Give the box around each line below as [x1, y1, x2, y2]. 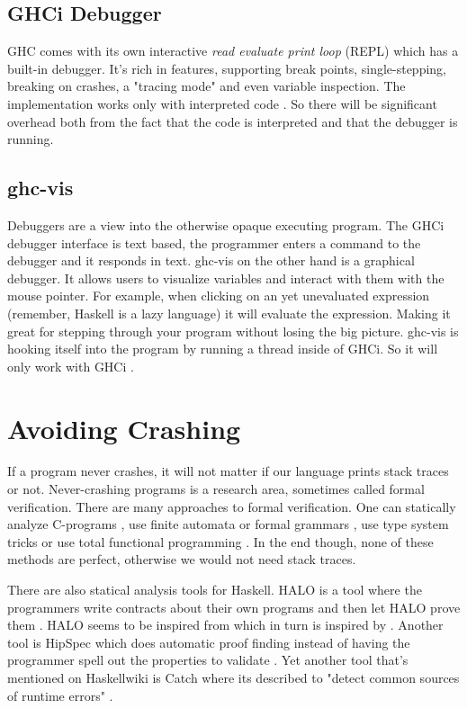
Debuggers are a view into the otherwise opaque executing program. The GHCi [7, 215, 445, 234]
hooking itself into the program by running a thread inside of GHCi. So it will [7, 339, 438, 358]
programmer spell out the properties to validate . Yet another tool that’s [7, 650, 409, 669]
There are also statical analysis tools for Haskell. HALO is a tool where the [7, 580, 422, 598]
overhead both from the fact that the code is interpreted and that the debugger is [7, 112, 458, 130]
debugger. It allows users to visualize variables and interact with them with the [7, 268, 445, 287]
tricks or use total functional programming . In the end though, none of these [7, 532, 434, 551]
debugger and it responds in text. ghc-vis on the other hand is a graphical [7, 251, 415, 270]
